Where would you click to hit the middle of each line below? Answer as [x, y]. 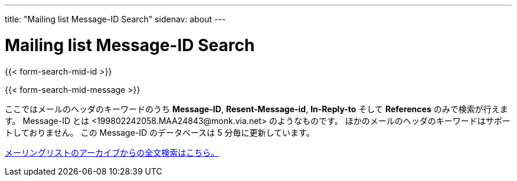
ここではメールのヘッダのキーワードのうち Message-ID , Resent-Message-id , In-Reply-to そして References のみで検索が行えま [256, 109]
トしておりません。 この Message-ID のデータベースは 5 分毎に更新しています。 [160, 132]
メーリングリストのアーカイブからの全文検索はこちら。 [112, 152]
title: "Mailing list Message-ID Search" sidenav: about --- [115, 19]
